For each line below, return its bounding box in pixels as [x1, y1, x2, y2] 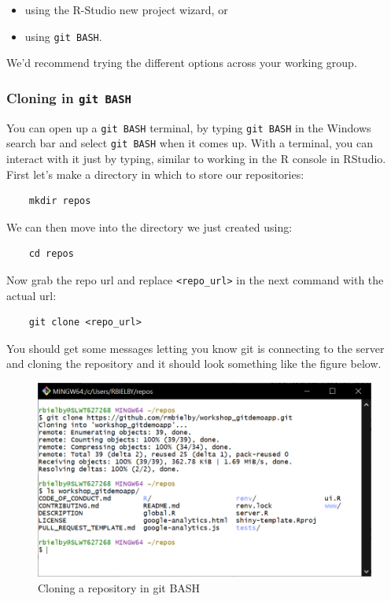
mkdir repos [28, 195, 91, 207]
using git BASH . [24, 28, 102, 44]
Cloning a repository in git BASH [38, 579, 201, 595]
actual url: [6, 287, 57, 303]
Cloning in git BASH [6, 87, 131, 107]
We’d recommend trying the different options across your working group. [6, 54, 357, 71]
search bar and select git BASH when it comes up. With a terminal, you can [6, 135, 373, 151]
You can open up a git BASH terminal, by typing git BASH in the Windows [6, 119, 371, 135]
